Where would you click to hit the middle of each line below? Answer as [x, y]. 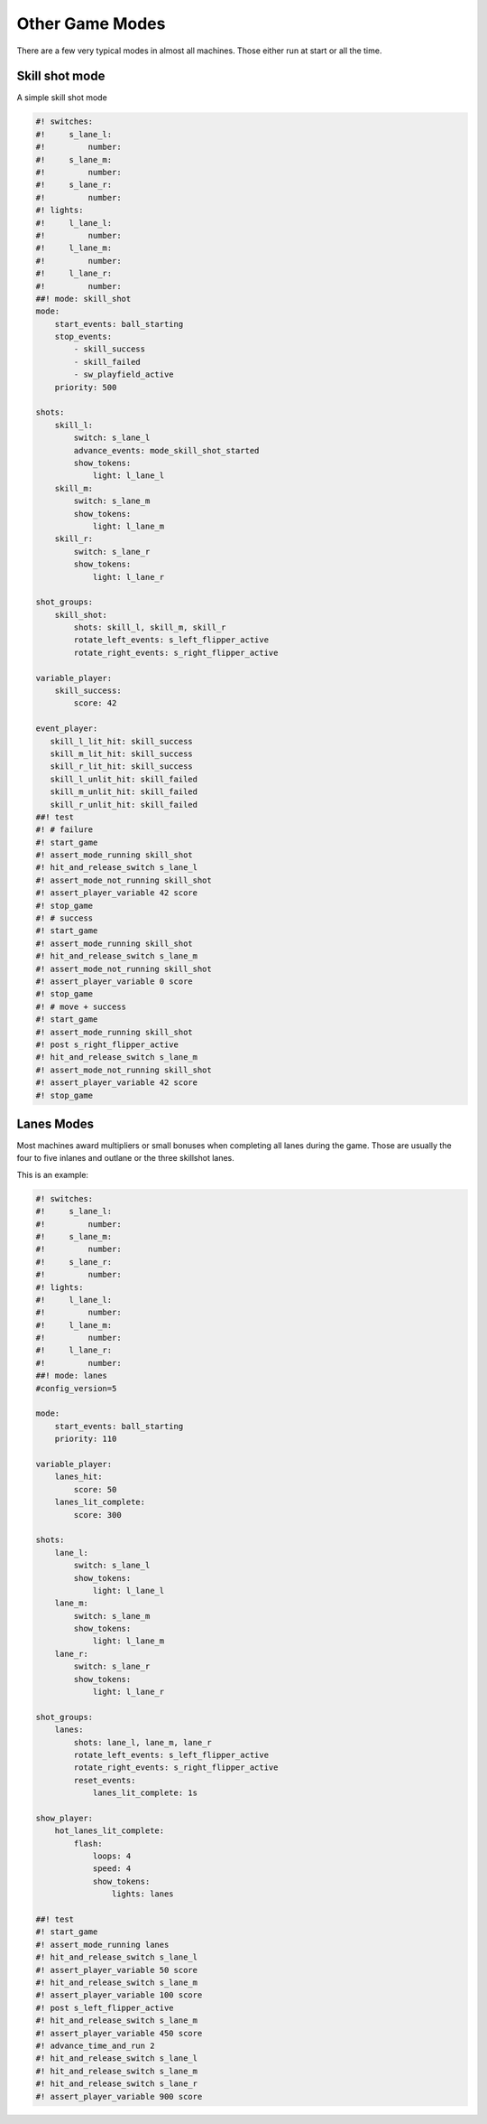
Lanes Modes [55, 1123]
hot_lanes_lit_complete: [110, 1831]
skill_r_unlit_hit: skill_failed [124, 805]
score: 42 [95, 703]
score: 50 [95, 1489]
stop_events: [83, 337]
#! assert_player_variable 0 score [114, 982]
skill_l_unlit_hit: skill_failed [124, 779]
